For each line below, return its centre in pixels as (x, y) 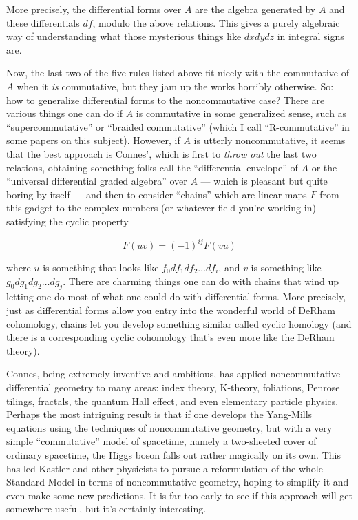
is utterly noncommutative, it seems (270, 140)
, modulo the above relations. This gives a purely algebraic (216, 22)
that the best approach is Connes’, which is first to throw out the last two (161, 153)
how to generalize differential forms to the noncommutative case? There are (166, 100)
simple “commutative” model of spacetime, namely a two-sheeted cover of (161, 441)
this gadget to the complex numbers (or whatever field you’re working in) (161, 208)
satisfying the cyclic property (67, 221)
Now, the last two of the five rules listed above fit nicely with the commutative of (178, 73)
